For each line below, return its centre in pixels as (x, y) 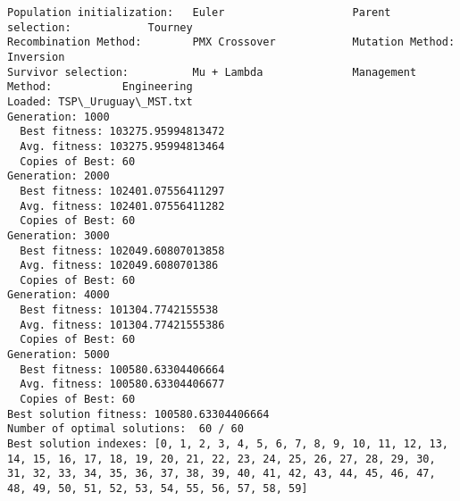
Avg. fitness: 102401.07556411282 (122, 206)
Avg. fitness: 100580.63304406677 (122, 384)
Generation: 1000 (59, 117)
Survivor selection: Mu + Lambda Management (212, 72)
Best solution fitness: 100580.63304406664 (138, 414)
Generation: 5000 (59, 355)
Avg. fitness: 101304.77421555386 (122, 325)
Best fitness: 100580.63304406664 (122, 369)
